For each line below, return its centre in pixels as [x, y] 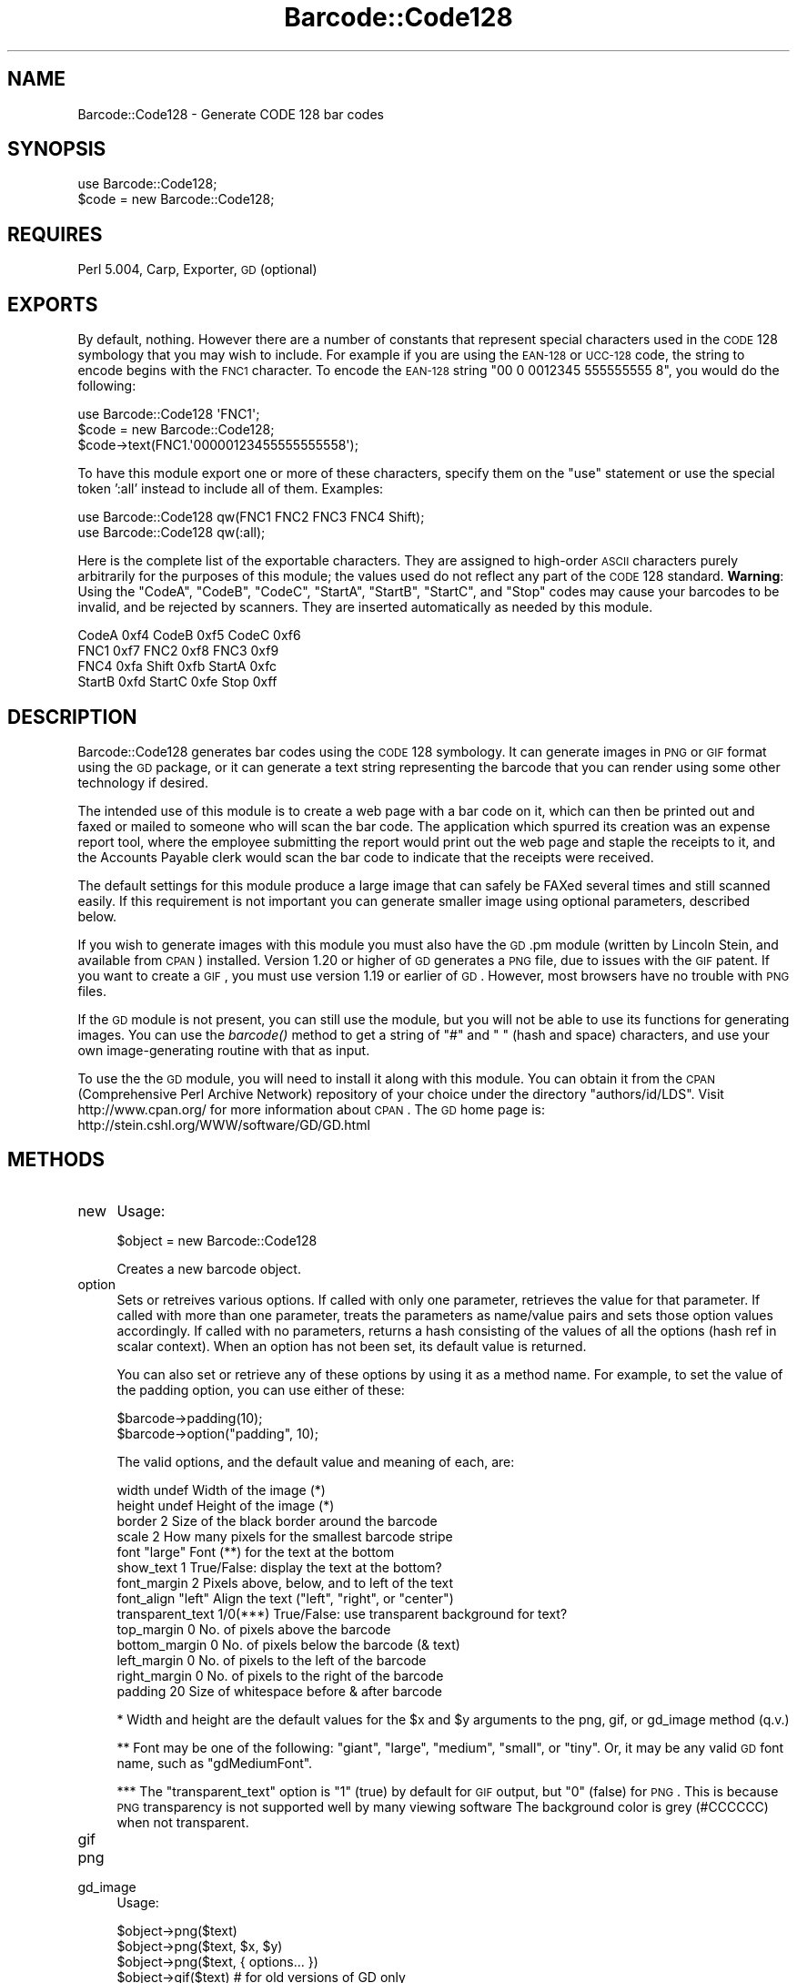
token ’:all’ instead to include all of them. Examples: [231, 489]
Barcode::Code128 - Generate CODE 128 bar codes [231, 114]
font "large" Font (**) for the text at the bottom [256, 1551]
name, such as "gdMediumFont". [215, 1763]
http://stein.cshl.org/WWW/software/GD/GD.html [224, 1124]
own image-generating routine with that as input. [224, 1050]
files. [92, 991]
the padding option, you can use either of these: [261, 1389]
